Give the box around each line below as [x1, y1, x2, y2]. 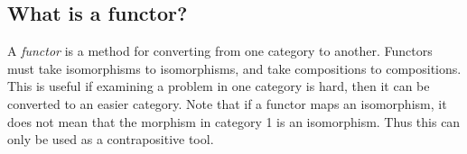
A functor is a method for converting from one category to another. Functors [7, 41, 433, 60]
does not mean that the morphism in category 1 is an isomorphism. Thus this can [7, 112, 461, 131]
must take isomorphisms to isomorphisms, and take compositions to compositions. [7, 59, 462, 77]
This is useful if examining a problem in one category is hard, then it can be [7, 77, 430, 95]
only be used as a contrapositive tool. [7, 130, 214, 149]
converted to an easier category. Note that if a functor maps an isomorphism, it [7, 94, 447, 113]
